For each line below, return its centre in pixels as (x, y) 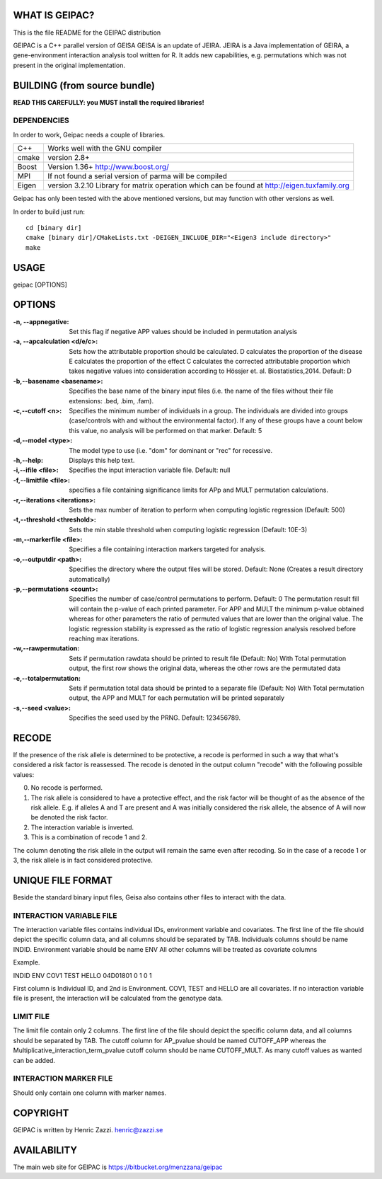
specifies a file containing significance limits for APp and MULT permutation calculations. (199, 490)
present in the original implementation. (69, 65)
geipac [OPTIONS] (40, 284)
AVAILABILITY (45, 1150)
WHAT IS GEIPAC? (54, 15)
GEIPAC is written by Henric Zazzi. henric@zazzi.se (88, 1129)
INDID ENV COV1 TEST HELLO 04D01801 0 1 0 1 (82, 975)
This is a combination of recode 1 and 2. (89, 837)
